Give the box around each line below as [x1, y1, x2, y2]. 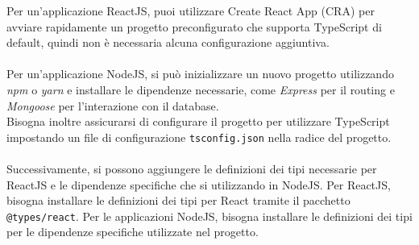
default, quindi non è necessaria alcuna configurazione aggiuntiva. [6, 34, 330, 51]
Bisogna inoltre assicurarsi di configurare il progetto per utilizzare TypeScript [6, 113, 390, 130]
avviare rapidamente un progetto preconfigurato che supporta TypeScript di [6, 18, 382, 35]
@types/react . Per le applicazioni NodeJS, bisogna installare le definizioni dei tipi [6, 207, 413, 224]
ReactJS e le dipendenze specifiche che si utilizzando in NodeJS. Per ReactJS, [6, 176, 391, 193]
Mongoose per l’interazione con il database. [6, 97, 219, 114]
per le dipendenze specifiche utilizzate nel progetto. [6, 223, 259, 240]
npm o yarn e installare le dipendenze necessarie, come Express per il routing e [6, 81, 395, 98]
